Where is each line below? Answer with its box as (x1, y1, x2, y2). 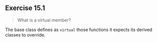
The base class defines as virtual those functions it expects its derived (5, 27, 153, 33)
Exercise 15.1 (5, 4, 46, 12)
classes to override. (5, 32, 46, 38)
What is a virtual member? (17, 17, 71, 23)
